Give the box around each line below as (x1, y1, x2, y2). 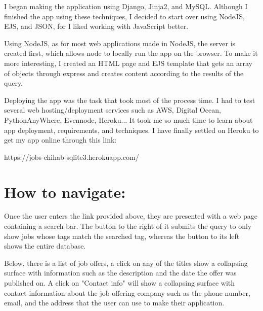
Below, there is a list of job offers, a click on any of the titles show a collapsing (4, 257, 248, 268)
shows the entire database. (4, 240, 86, 251)
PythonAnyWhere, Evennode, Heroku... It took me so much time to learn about (4, 114, 253, 125)
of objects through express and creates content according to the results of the (4, 67, 244, 78)
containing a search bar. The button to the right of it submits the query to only (4, 221, 252, 231)
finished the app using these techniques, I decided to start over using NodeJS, (4, 11, 245, 21)
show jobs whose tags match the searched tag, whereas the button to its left (4, 230, 240, 241)
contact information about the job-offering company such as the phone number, (4, 287, 250, 298)
